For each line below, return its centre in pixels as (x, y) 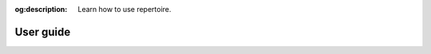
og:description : (41, 9)
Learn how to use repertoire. (125, 9)
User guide (43, 32)
